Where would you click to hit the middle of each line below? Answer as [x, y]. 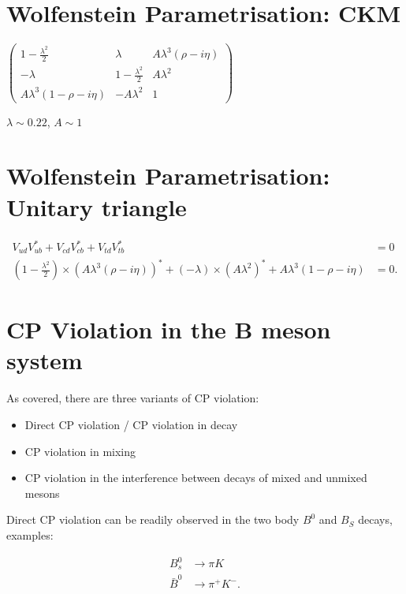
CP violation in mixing [80, 451]
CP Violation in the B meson [169, 329]
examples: [30, 534]
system [45, 360]
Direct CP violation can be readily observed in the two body [153, 519]
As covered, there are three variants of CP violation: [133, 398]
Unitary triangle [97, 206]
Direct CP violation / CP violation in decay [131, 424]
